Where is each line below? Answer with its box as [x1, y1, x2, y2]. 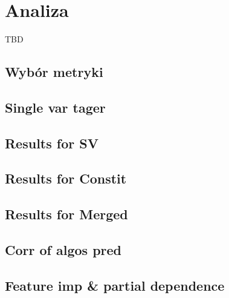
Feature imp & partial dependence [5, 276, 225, 294]
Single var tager [5, 98, 106, 116]
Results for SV [5, 133, 98, 152]
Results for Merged [5, 205, 128, 223]
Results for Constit [5, 169, 127, 188]
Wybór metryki [5, 62, 103, 81]
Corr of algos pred [5, 240, 121, 259]
